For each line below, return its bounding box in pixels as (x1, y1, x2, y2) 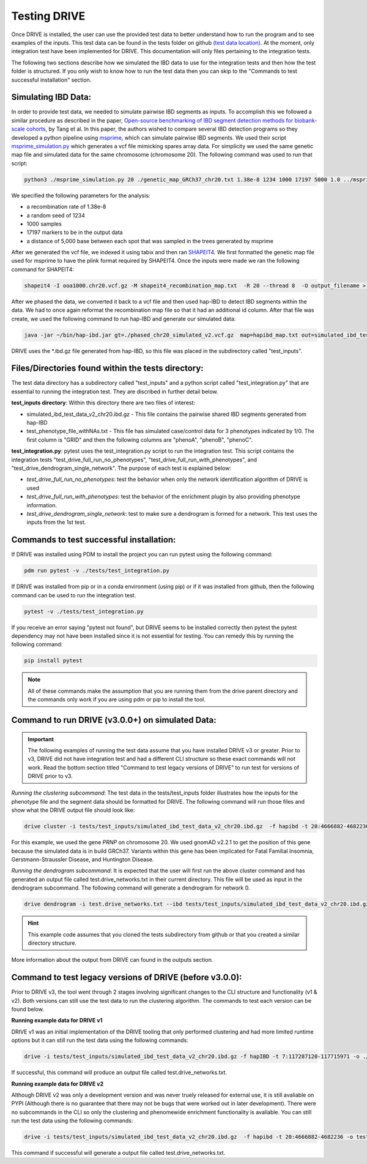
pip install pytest (24, 657, 83, 664)
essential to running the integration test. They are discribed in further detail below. (11, 388, 218, 395)
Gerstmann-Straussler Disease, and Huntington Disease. (11, 855, 154, 863)
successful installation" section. (11, 76, 92, 83)
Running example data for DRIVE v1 (11, 1017, 103, 1024)
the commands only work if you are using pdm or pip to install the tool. (28, 696, 206, 703)
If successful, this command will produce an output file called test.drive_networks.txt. (11, 1069, 228, 1076)
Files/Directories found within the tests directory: (11, 363, 204, 374)
